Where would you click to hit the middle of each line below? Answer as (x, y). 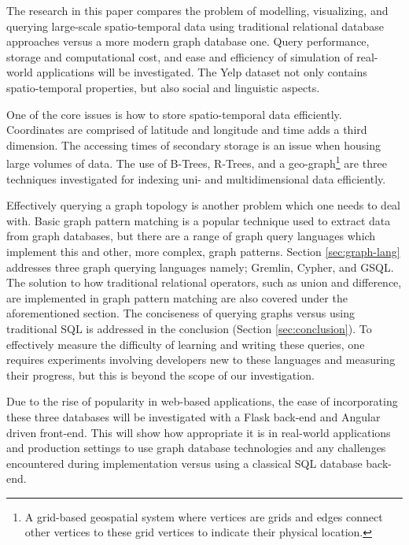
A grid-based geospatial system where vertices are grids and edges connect (204, 516)
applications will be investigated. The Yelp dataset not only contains (202, 72)
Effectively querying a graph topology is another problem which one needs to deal (204, 205)
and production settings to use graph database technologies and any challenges (196, 448)
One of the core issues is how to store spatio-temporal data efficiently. (174, 114)
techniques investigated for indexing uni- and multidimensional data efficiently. (196, 178)
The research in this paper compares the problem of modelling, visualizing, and (197, 10)
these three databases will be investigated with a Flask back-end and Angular (193, 416)
